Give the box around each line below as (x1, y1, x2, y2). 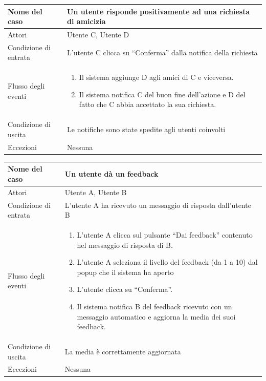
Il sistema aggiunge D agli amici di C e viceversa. (79, 72, 234, 82)
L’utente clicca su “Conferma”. (77, 284, 173, 294)
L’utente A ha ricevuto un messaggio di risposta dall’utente (64, 199, 251, 210)
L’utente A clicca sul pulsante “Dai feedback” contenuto (77, 229, 253, 240)
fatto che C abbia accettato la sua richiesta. (79, 99, 216, 110)
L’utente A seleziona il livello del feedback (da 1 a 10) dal (77, 257, 258, 267)
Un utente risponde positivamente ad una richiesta (67, 6, 250, 16)
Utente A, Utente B (64, 186, 127, 197)
